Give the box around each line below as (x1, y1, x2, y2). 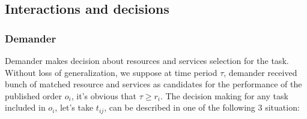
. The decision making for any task (160, 89, 288, 102)
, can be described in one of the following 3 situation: (104, 101, 300, 114)
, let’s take (55, 101, 94, 114)
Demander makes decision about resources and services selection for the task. (5, 54, 289, 66)
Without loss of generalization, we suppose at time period (5, 66, 217, 78)
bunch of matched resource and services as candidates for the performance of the (5, 78, 302, 90)
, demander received (223, 66, 297, 78)
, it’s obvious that (71, 89, 136, 102)
